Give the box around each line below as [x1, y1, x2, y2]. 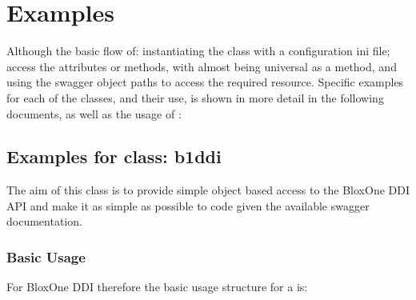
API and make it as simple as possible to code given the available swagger [6, 197, 370, 214]
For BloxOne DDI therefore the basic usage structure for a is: [6, 278, 308, 295]
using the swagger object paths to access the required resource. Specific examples [6, 74, 404, 90]
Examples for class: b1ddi [6, 144, 222, 169]
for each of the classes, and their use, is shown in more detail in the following [6, 89, 384, 106]
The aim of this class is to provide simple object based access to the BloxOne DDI [6, 182, 410, 198]
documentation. [6, 213, 82, 230]
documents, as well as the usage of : [6, 105, 182, 122]
